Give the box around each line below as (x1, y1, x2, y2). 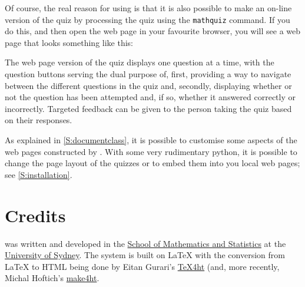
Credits (5, 203, 66, 227)
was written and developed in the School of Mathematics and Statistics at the (5, 237, 286, 249)
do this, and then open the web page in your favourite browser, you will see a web (5, 25, 301, 37)
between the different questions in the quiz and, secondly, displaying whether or (5, 79, 292, 91)
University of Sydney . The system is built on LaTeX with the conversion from (5, 249, 285, 261)
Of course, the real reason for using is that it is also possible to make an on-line (5, 2, 292, 14)
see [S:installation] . (5, 168, 72, 180)
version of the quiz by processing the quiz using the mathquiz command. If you (5, 13, 290, 25)
